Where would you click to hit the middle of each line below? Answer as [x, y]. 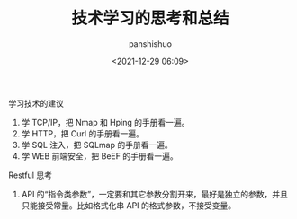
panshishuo [150, 44]
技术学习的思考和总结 [150, 18]
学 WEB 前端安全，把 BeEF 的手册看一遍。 [99, 156]
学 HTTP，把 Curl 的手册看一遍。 [83, 133]
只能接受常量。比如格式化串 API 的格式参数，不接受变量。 [129, 205]
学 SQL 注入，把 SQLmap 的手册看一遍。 [97, 145]
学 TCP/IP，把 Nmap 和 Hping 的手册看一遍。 [105, 122]
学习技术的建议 [36, 103]
